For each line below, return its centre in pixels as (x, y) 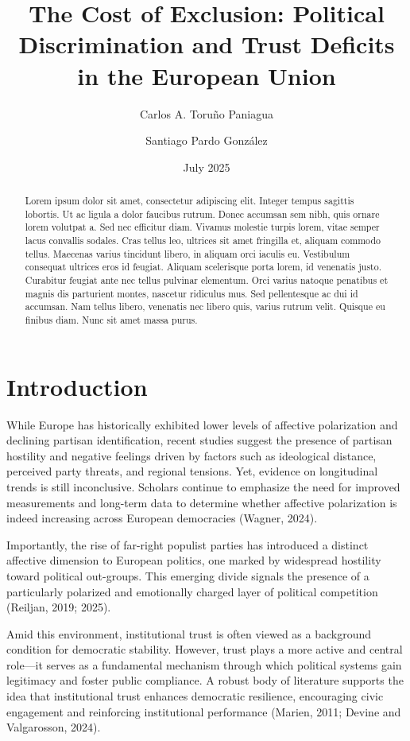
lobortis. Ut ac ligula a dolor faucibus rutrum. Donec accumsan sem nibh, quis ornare (202, 213)
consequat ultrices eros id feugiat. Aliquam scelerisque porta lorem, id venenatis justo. (203, 267)
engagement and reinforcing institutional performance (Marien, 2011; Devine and (204, 711)
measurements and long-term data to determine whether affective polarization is (202, 502)
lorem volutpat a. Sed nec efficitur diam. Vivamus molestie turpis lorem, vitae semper (202, 227)
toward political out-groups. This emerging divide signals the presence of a (188, 575)
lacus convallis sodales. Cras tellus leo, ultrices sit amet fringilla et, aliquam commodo (203, 241)
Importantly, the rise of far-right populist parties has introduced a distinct (188, 544)
